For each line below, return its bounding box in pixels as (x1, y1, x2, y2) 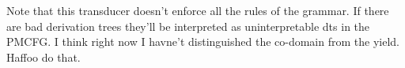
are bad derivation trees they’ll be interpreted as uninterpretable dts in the (6, 17, 370, 34)
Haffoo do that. (6, 48, 81, 65)
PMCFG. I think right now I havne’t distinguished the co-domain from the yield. (6, 33, 399, 50)
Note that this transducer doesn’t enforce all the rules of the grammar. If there (6, 2, 389, 18)
